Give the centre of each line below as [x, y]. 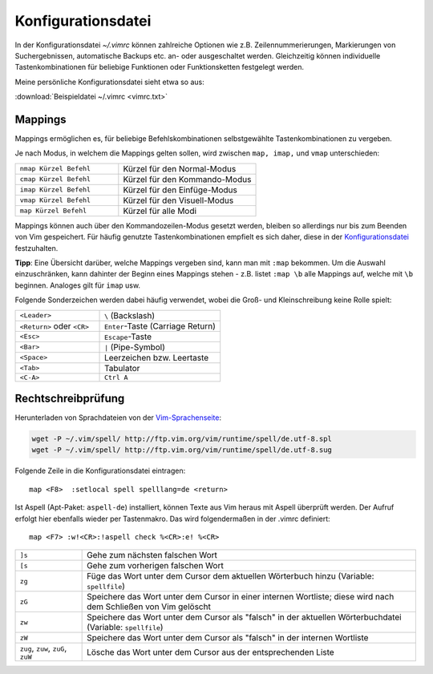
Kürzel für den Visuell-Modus [178, 200]
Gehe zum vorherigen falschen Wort [155, 566]
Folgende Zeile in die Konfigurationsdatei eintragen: [100, 471]
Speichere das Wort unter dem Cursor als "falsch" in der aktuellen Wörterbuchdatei [244, 617]
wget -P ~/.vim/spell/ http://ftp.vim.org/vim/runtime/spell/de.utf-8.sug [182, 450]
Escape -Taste [128, 337]
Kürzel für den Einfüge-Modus [180, 190]
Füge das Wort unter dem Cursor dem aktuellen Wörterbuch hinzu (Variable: [231, 576]
